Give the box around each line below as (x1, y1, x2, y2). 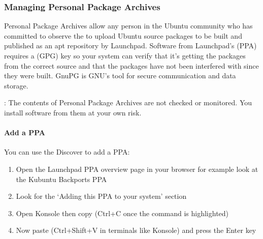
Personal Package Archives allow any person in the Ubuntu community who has (4, 20, 253, 31)
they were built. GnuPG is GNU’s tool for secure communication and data (4, 70, 236, 81)
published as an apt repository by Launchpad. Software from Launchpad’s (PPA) (4, 40, 257, 51)
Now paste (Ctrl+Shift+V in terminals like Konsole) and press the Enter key (16, 225, 256, 235)
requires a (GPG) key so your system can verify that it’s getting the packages (4, 50, 246, 61)
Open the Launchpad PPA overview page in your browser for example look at (16, 163, 258, 174)
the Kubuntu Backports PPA (16, 173, 107, 184)
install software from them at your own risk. (4, 107, 142, 117)
